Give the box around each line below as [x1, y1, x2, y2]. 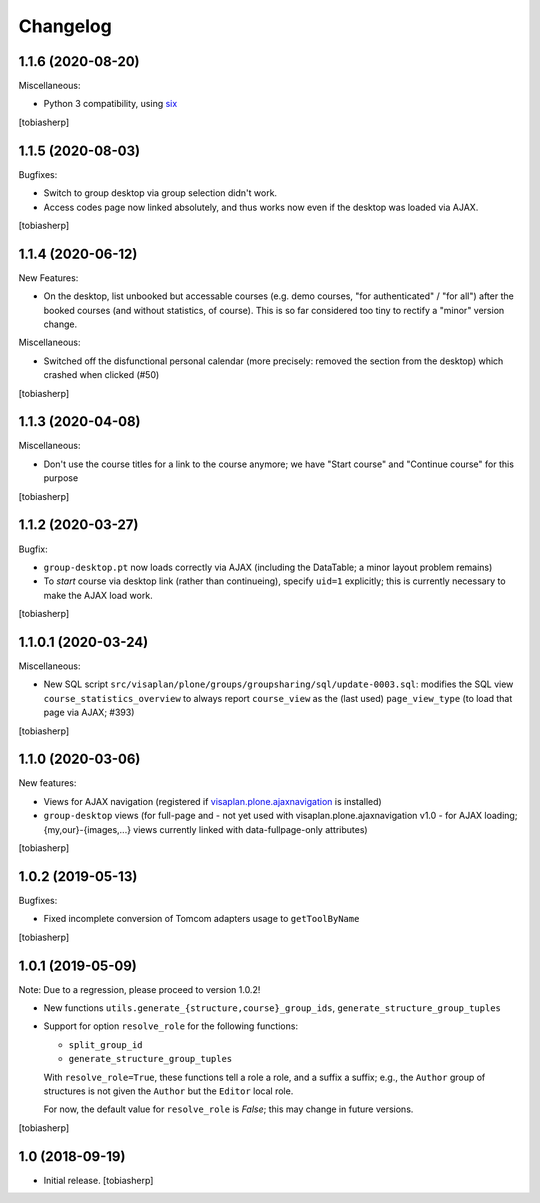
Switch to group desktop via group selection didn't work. [43, 187, 278, 199]
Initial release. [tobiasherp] [43, 1174, 154, 1186]
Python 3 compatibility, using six [43, 98, 178, 110]
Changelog [18, 15, 112, 37]
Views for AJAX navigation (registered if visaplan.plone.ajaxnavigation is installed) [43, 795, 382, 807]
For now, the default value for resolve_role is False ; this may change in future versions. [43, 1103, 414, 1115]
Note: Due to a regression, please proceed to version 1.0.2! [18, 983, 261, 995]
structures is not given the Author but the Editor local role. [43, 1085, 294, 1097]
